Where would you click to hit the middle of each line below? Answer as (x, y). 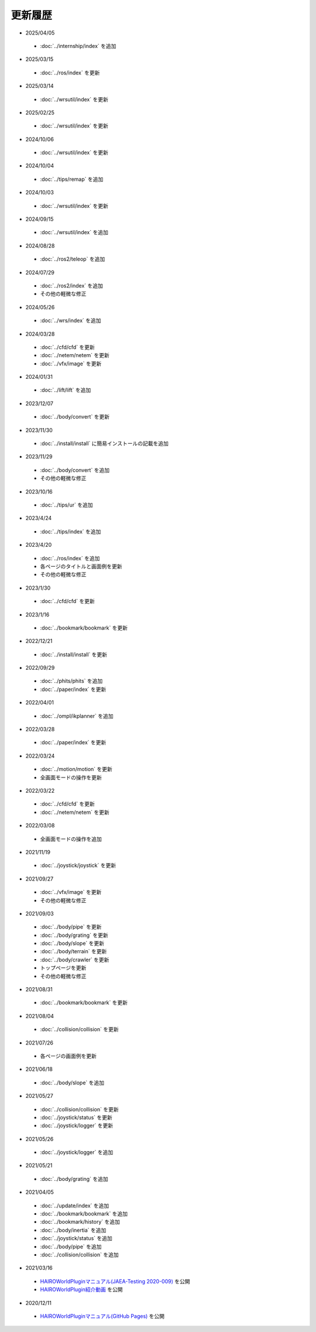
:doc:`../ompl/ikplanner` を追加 (77, 716)
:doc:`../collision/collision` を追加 (80, 1255)
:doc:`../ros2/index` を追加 (72, 285)
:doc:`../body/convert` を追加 (75, 470)
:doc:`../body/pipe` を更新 (71, 927)
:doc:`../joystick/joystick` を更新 (78, 865)
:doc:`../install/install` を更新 (74, 654)
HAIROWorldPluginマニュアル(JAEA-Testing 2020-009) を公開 (115, 1281)
